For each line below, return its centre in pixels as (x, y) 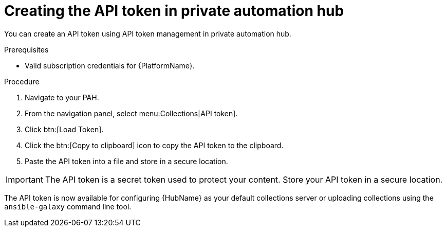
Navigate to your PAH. (62, 97)
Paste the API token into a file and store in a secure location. (126, 161)
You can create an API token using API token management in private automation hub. (148, 33)
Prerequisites (26, 49)
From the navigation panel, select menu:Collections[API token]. (131, 113)
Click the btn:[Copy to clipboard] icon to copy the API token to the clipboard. (154, 145)
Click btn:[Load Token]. (64, 129)
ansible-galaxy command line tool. (68, 206)
